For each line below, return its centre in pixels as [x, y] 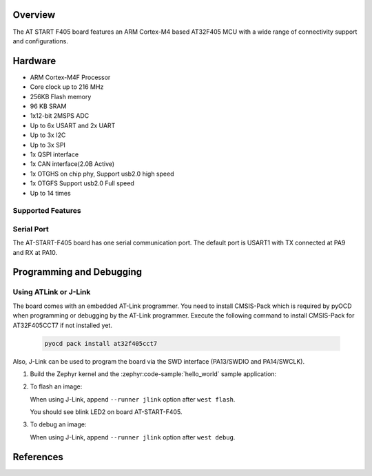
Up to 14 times [51, 193]
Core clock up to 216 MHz [67, 87]
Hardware [34, 61]
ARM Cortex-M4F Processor [70, 77]
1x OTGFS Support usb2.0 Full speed [82, 183]
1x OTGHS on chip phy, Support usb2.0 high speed [102, 174]
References [38, 457]
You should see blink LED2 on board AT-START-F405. [106, 412]
